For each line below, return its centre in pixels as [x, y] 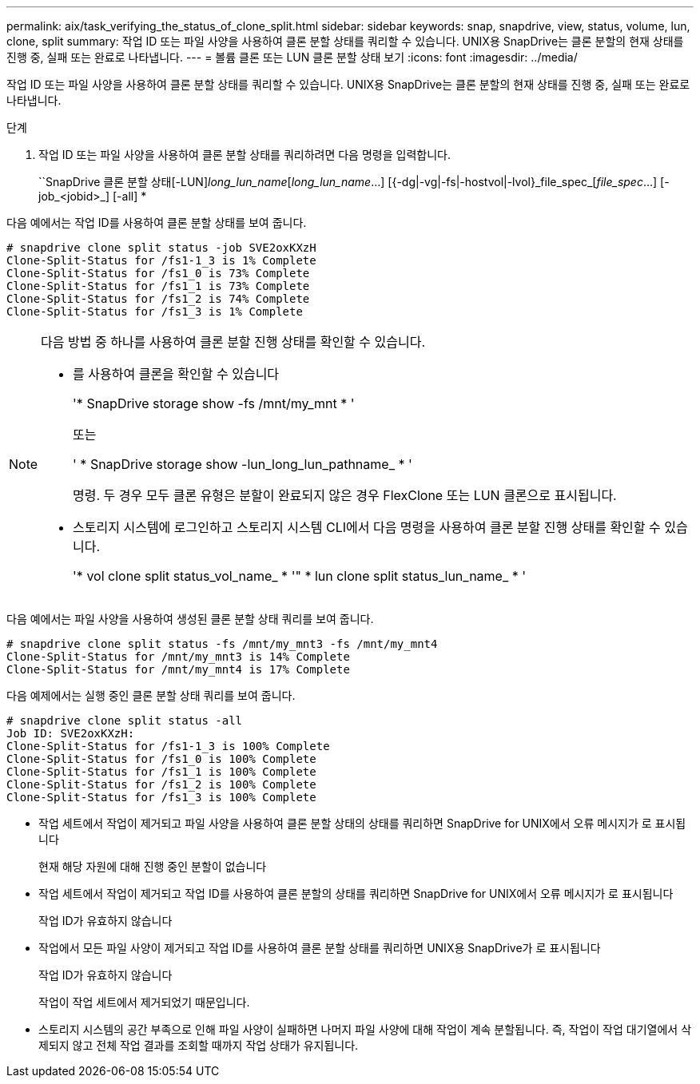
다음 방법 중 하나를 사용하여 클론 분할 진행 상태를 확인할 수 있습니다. [233, 342]
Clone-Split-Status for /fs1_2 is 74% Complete [158, 299]
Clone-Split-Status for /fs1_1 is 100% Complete [161, 772]
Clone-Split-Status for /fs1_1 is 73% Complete [158, 286]
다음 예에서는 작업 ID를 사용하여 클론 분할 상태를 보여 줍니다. [157, 222]
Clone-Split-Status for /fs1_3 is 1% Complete [155, 312]
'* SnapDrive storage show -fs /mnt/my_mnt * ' [214, 403]
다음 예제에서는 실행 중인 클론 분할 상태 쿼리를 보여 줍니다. [151, 695]
